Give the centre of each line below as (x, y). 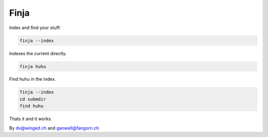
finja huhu (33, 66)
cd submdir (33, 99)
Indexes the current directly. (38, 53)
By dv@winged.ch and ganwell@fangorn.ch (54, 128)
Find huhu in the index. (33, 79)
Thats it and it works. (31, 119)
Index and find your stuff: (35, 28)
